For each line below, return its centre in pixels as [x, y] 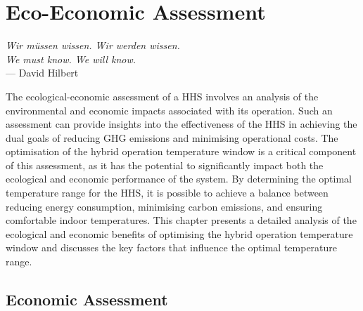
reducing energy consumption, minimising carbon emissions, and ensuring [164, 206]
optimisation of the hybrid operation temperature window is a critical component [181, 151]
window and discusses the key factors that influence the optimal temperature [172, 247]
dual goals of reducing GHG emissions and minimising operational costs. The [172, 137]
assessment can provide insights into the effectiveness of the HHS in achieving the [181, 124]
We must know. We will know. [71, 59]
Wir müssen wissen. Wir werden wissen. [93, 45]
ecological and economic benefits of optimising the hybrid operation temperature [179, 233]
